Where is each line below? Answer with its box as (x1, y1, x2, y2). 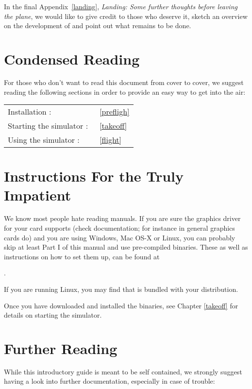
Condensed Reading (4, 49, 140, 68)
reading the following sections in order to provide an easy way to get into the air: (4, 86, 246, 97)
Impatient (4, 185, 71, 205)
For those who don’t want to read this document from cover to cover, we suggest (4, 77, 244, 87)
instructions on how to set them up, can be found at (4, 251, 160, 261)
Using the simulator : (8, 134, 80, 146)
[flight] (100, 134, 122, 146)
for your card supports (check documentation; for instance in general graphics (4, 223, 235, 233)
